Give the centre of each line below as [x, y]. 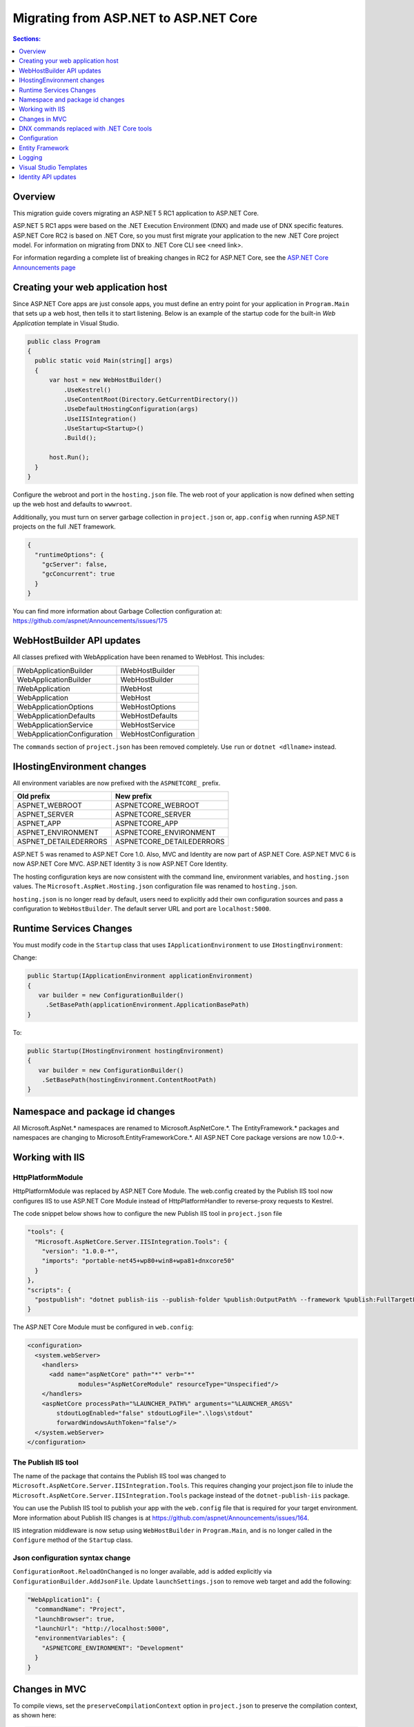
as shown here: [34, 1715]
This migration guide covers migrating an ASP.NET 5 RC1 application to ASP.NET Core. [136, 213]
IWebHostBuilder [148, 670]
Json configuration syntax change [72, 1558]
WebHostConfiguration [158, 734]
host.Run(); [69, 457]
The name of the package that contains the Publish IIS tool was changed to [119, 1476]
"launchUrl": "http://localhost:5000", [102, 1628]
